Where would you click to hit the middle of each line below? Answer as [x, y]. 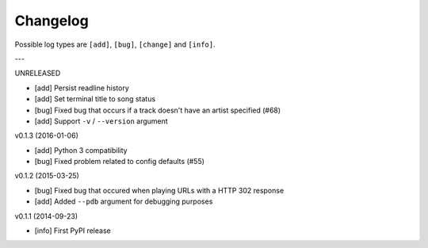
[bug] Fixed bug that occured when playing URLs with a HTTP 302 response [159, 190]
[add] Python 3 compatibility [81, 150]
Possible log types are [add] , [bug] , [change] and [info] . [115, 44]
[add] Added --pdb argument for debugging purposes [124, 201]
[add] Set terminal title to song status [95, 99]
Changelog [52, 21]
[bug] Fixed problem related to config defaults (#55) [120, 162]
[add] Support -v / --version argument [101, 121]
